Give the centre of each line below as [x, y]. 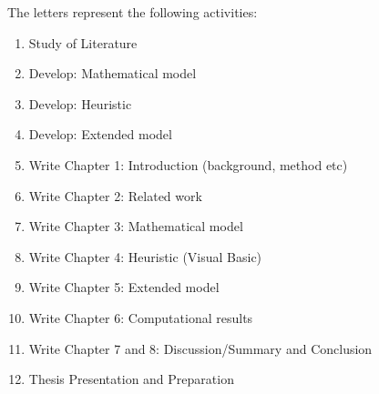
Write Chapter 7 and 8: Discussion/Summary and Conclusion [200, 348]
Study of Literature [83, 42]
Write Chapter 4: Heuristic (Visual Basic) [145, 256]
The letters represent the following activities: [133, 12]
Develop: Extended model [100, 134]
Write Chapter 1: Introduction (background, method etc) [188, 164]
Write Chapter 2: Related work [115, 195]
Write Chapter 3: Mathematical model [136, 226]
